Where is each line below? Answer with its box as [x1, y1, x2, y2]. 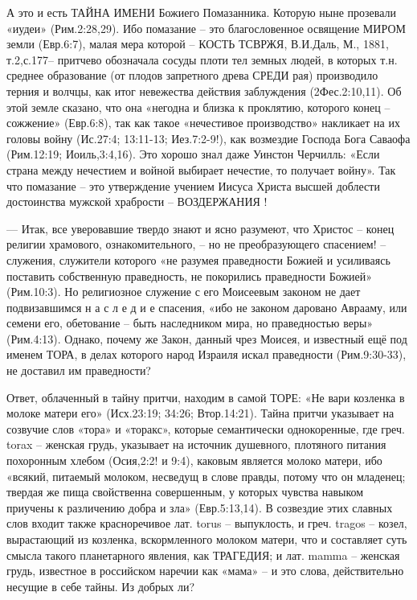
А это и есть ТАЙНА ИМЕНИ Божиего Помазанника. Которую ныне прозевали [6, 4, 397, 20]
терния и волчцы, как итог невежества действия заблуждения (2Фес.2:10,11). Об [6, 82, 402, 99]
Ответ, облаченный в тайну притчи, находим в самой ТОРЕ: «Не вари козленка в [6, 388, 405, 405]
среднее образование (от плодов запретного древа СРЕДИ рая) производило [6, 67, 378, 84]
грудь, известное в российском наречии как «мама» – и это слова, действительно [6, 562, 404, 579]
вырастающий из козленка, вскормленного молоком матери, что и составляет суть [6, 531, 407, 547]
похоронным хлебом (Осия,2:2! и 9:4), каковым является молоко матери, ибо [6, 452, 382, 469]
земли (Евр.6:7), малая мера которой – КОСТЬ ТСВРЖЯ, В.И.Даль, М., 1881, [6, 35, 389, 52]
